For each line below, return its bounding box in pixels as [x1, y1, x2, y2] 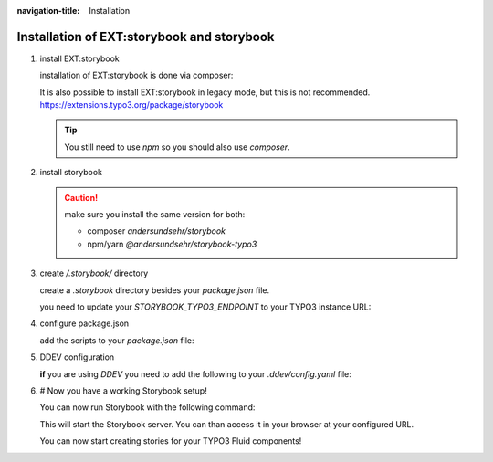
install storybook [39, 167, 102, 178]
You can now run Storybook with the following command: [39, 402, 256, 413]
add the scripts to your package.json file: [39, 334, 195, 346]
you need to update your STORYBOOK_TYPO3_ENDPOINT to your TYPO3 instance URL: [39, 301, 372, 312]
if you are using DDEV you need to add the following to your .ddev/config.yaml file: [39, 368, 351, 379]
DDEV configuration [39, 352, 115, 362]
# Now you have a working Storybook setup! [39, 384, 207, 396]
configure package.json [39, 318, 130, 329]
